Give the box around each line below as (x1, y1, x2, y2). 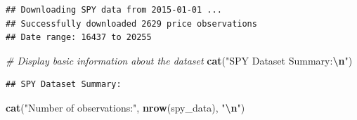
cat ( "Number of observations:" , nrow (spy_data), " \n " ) (6, 100, 245, 114)
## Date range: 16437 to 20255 (6, 32, 152, 43)
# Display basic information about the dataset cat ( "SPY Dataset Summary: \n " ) (6, 53, 353, 67)
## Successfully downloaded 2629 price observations (6, 18, 257, 29)
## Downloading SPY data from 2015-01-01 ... (6, 5, 222, 15)
